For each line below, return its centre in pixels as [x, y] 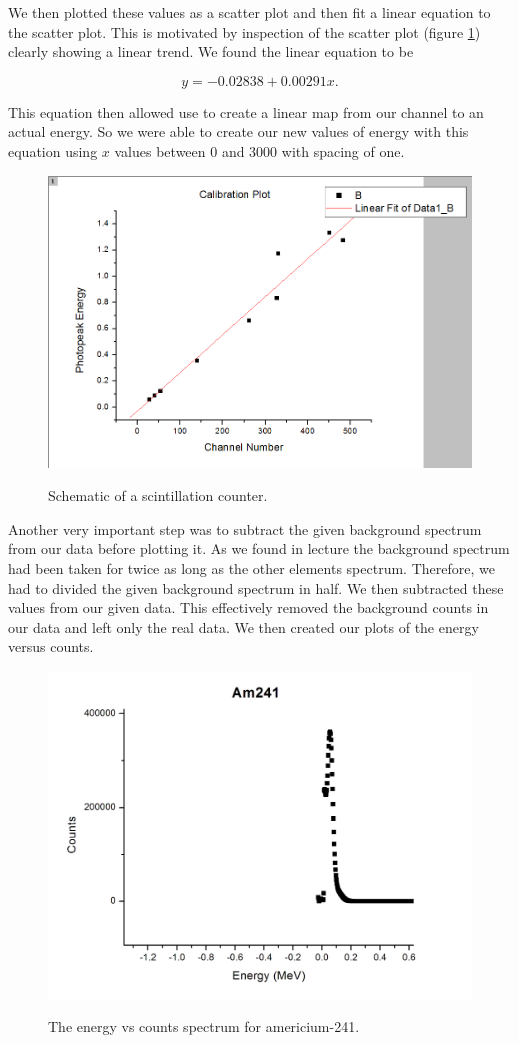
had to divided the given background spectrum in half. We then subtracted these [256, 587]
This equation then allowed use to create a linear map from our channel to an [246, 111]
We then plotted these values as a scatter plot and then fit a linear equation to [249, 12]
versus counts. [51, 646]
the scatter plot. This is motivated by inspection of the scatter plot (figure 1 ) [244, 31]
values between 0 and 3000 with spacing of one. [259, 150]
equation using [53, 150]
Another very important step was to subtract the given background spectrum [245, 528]
